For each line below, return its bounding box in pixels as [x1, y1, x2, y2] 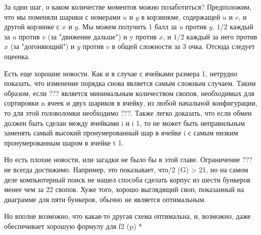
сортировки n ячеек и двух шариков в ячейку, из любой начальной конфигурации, [4, 98, 257, 108]
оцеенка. [4, 51, 30, 61]
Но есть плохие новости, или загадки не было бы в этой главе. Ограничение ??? [4, 154, 252, 165]
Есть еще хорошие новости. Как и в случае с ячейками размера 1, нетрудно [4, 68, 238, 78]
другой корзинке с [4, 21, 60, 32]
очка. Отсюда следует [188, 41, 255, 52]
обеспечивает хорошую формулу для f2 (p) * [4, 220, 142, 231]
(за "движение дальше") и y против [48, 31, 157, 41]
